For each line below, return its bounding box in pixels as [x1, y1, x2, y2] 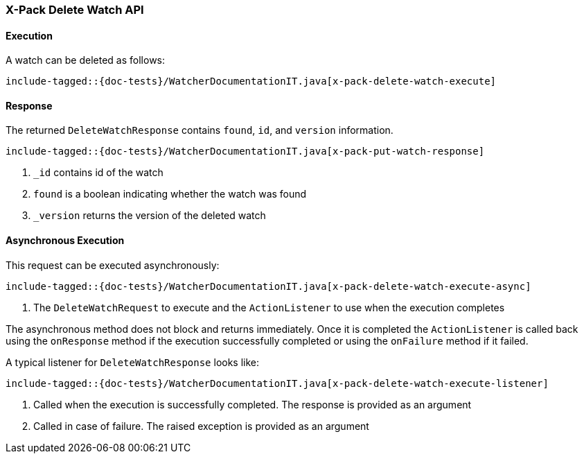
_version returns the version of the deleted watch [33, 209, 266, 222]
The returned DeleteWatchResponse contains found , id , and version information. [6, 124, 393, 137]
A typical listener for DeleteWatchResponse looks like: [6, 356, 260, 368]
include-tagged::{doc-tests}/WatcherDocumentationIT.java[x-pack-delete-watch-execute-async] [6, 280, 531, 292]
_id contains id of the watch [33, 166, 163, 179]
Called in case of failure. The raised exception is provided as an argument [33, 419, 369, 432]
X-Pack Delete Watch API [6, 3, 144, 17]
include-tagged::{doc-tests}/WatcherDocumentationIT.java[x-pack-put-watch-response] [6, 146, 485, 157]
